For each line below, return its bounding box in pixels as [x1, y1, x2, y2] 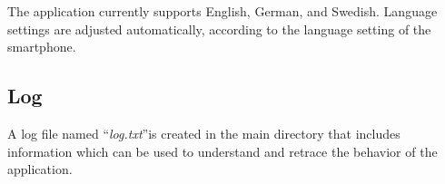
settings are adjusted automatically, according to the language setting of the [7, 19, 431, 38]
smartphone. [7, 37, 76, 56]
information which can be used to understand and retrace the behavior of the [7, 141, 438, 160]
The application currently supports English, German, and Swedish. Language [7, 2, 438, 20]
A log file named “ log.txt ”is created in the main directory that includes [7, 123, 400, 142]
